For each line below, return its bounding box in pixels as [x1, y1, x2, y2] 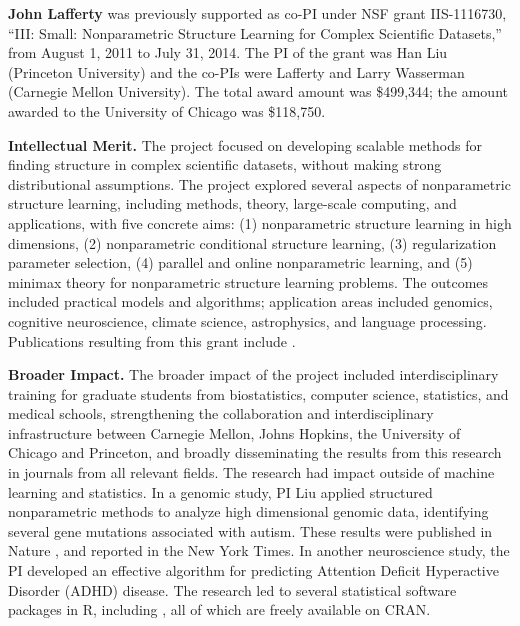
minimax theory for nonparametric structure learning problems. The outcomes [8, 271, 489, 292]
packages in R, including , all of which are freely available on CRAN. [8, 599, 431, 620]
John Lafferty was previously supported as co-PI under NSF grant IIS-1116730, [8, 3, 507, 23]
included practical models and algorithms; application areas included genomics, [8, 291, 493, 312]
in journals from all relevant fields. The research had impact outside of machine [8, 462, 495, 483]
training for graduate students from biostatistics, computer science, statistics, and [8, 383, 509, 404]
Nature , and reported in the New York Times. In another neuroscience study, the [8, 540, 510, 561]
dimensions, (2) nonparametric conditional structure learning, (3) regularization [8, 232, 497, 253]
